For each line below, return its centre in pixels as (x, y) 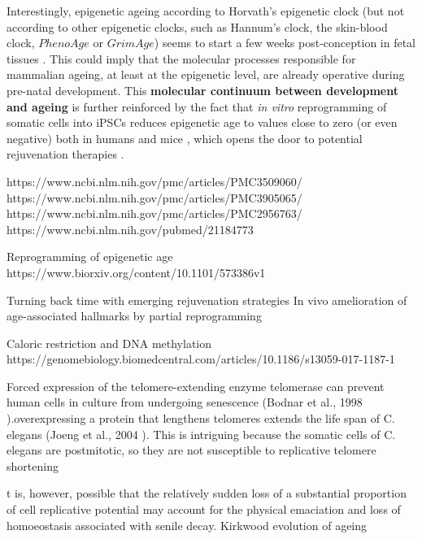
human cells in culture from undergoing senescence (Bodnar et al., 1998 (185, 402)
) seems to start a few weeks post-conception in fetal (285, 43)
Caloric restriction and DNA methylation (109, 343)
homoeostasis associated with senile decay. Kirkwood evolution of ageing (187, 525)
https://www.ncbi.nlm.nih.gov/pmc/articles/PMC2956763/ (154, 213)
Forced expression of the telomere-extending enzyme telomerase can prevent (196, 386)
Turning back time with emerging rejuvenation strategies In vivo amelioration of (207, 300)
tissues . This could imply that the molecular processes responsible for (181, 58)
